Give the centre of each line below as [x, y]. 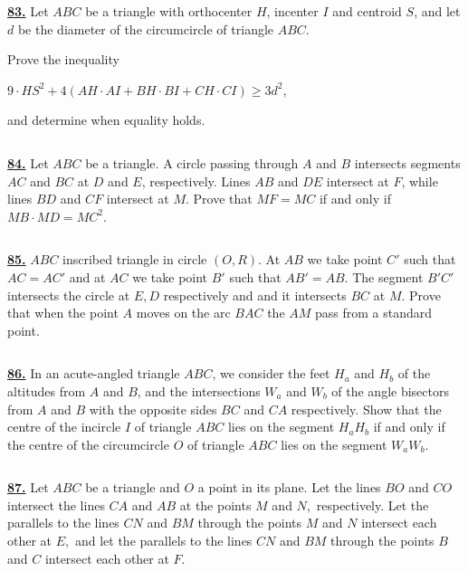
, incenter [292, 11]
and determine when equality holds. [106, 120]
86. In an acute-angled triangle [94, 373]
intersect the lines [56, 504]
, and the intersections [199, 390]
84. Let [28, 162]
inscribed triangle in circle [135, 259]
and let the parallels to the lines [163, 541]
